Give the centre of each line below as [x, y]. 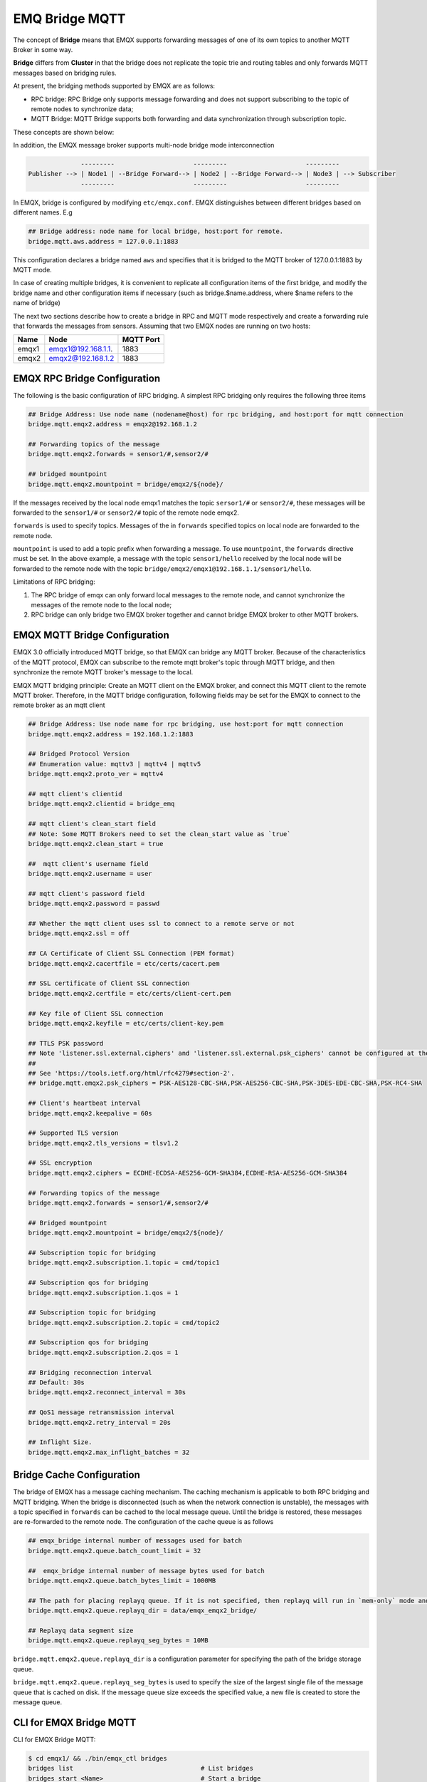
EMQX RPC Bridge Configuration [86, 378]
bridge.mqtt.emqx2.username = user [90, 874]
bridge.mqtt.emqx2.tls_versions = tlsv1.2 [103, 1143]
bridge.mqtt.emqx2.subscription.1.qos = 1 [103, 1293]
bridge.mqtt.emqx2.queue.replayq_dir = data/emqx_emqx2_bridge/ [143, 1611]
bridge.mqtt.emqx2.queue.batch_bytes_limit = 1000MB [122, 1581]
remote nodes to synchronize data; [82, 109]
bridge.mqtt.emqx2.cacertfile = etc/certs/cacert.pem [124, 963]
